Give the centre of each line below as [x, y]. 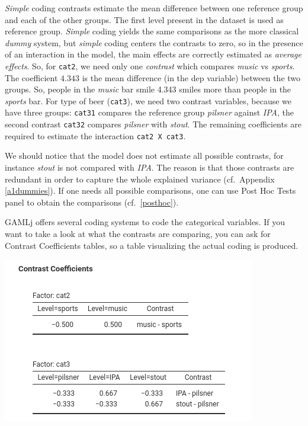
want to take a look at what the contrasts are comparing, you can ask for [138, 233]
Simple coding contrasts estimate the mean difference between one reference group [154, 8]
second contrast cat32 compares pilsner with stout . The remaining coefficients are [153, 124]
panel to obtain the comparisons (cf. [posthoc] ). [92, 202]
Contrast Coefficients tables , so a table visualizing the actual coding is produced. [152, 245]
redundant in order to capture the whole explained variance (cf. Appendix [140, 179]
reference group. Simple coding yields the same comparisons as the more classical [152, 31]
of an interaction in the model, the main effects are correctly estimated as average [153, 54]
